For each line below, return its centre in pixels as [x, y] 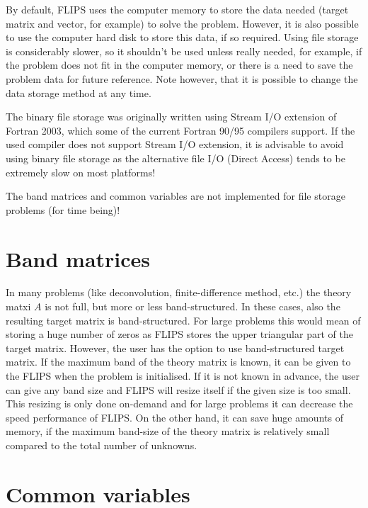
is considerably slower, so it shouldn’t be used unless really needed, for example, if [184, 51]
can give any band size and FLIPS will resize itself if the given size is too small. [178, 389]
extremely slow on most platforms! [81, 172]
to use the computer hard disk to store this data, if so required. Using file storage [182, 37]
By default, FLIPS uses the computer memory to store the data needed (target [177, 9]
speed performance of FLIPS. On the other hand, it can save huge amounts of [174, 417]
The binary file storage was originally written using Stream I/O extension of [171, 117]
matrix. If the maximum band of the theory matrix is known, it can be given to [178, 362]
